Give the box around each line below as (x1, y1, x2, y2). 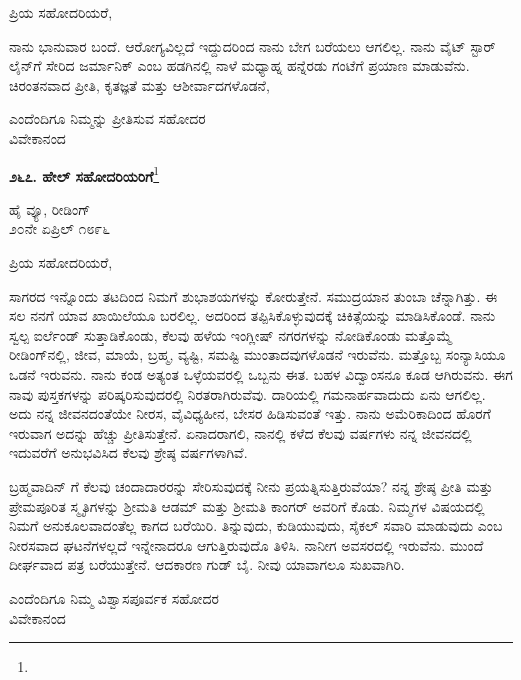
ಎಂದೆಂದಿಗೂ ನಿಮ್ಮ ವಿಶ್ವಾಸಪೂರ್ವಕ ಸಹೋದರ (9, 587, 219, 608)
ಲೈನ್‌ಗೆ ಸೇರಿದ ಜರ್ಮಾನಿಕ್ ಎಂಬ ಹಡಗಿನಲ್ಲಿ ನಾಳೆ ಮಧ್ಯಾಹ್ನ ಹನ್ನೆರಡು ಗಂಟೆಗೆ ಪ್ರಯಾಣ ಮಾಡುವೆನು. (9, 55, 470, 76)
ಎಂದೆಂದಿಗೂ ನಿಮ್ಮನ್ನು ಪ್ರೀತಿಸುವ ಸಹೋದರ (9, 108, 206, 129)
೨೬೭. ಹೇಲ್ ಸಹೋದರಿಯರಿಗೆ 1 (9, 162, 160, 186)
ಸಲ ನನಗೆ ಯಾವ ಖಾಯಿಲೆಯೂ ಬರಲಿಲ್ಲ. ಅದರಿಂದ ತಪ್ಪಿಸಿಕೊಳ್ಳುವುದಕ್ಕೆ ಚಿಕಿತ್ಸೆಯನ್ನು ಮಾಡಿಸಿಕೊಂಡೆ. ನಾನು (9, 305, 496, 326)
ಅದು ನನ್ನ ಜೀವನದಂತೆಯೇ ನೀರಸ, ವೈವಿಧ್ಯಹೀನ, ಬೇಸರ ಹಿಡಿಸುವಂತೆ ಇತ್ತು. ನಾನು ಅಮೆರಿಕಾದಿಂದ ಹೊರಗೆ (9, 403, 491, 424)
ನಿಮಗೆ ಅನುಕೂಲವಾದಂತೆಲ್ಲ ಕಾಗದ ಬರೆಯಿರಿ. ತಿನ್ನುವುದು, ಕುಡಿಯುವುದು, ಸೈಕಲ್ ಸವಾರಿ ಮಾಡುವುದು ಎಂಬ (9, 515, 503, 536)
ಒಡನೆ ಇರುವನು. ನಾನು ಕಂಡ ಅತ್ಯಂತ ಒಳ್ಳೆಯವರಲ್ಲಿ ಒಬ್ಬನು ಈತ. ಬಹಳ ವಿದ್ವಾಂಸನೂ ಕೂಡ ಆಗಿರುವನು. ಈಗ (9, 363, 513, 384)
